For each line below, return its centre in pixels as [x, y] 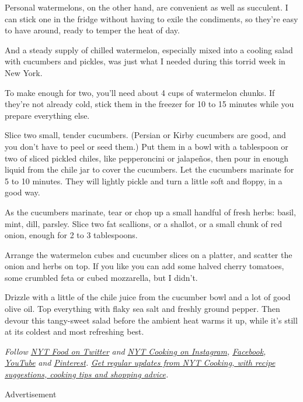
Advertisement [31, 394]
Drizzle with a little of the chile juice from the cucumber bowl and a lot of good [148, 297]
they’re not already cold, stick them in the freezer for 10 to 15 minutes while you [149, 104]
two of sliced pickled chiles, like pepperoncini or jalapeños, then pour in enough [147, 158]
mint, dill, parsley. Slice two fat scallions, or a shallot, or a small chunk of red [143, 223]
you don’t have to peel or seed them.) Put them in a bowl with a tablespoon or [147, 146]
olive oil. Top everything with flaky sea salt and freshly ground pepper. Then [142, 309]
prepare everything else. [47, 115]
